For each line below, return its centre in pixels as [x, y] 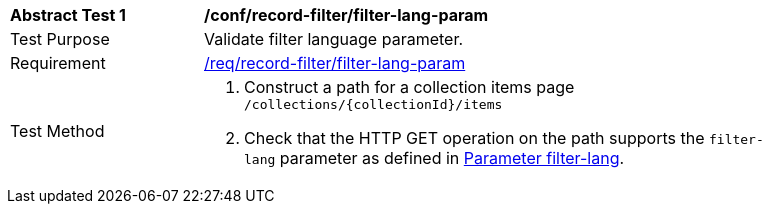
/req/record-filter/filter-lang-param [335, 63]
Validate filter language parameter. [334, 39]
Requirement [58, 63]
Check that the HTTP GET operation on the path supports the [474, 138]
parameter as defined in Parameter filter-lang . [452, 158]
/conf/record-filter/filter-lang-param [346, 15]
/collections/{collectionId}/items [373, 104]
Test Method [57, 130]
